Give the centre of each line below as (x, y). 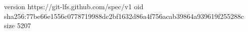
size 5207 (18, 25)
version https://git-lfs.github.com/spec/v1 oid (74, 6)
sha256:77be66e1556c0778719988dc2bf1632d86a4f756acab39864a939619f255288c (124, 16)
